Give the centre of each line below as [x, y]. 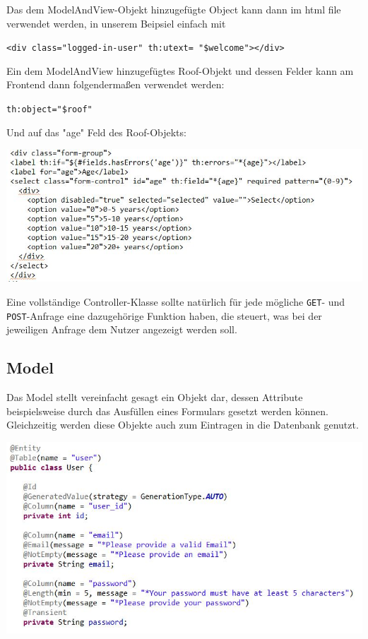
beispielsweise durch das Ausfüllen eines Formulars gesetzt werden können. [167, 411]
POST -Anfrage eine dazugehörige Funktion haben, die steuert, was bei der [164, 315]
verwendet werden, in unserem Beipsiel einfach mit [116, 23]
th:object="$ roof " [49, 110]
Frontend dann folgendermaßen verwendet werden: [115, 84]
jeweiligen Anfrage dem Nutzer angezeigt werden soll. [122, 329]
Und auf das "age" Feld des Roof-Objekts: [96, 132]
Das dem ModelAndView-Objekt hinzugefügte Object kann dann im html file [174, 9]
